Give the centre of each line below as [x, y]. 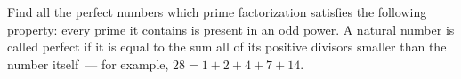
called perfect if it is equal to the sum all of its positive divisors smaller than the [227, 47]
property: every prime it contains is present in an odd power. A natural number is [231, 29]
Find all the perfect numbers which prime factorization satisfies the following [217, 12]
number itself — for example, [88, 63]
